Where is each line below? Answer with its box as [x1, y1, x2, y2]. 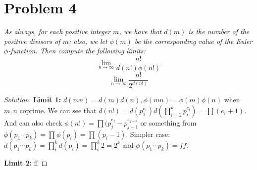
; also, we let [68, 36, 107, 46]
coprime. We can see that [19, 105, 97, 115]
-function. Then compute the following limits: [8, 45, 146, 56]
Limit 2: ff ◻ [4, 157, 48, 168]
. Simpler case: [126, 128, 170, 139]
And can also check [4, 117, 62, 127]
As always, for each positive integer [4, 26, 111, 37]
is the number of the [188, 26, 250, 37]
